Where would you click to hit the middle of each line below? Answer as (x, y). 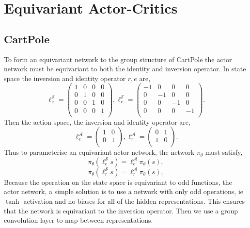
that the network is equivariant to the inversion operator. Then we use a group (121, 210)
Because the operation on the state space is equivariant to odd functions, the (118, 182)
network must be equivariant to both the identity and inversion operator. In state (125, 69)
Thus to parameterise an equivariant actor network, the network (99, 152)
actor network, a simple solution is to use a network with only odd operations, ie (124, 191)
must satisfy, (224, 152)
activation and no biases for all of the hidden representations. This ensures (134, 201)
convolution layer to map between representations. (78, 220)
